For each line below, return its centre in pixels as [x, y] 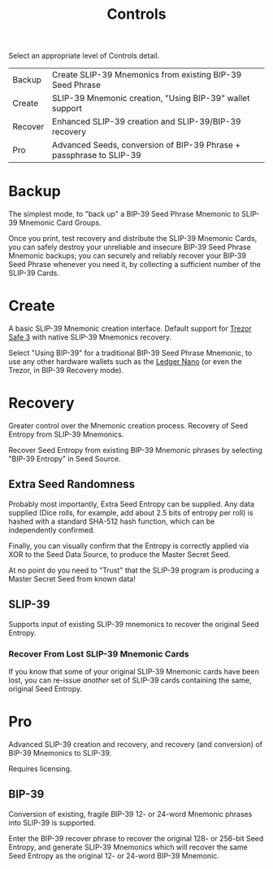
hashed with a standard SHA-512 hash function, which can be [112, 521]
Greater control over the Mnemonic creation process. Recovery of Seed [128, 426]
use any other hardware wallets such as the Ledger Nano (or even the [125, 362]
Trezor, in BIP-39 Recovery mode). [66, 371]
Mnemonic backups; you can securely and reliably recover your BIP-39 [127, 256]
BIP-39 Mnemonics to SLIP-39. [60, 753]
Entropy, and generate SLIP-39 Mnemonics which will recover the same [128, 847]
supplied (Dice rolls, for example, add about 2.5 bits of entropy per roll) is [131, 512]
